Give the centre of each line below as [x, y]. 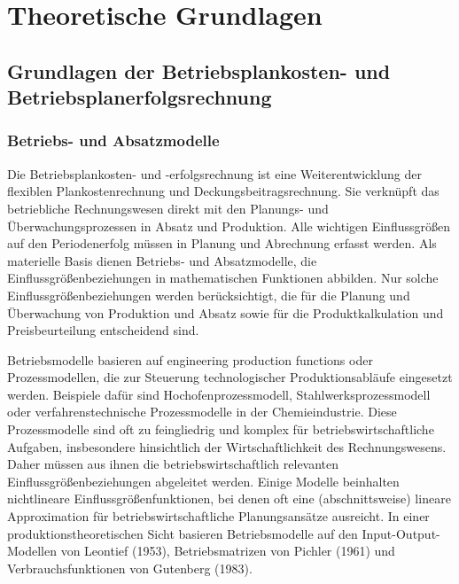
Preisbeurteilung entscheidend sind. [103, 330]
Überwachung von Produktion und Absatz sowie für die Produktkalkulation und [226, 312]
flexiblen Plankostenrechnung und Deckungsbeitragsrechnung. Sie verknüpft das [223, 191]
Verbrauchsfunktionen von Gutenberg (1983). [130, 568]
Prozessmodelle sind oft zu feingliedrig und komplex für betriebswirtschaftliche [221, 429]
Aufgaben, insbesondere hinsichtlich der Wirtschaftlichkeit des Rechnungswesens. [227, 446]
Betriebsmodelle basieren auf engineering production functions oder [190, 359]
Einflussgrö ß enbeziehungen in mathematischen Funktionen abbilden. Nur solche [223, 278]
